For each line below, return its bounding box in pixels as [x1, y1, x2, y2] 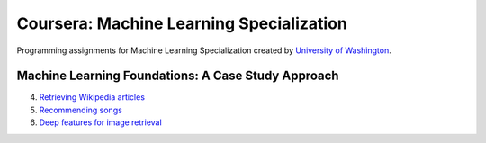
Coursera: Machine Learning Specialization [16, 13, 348, 33]
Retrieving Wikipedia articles [39, 92, 146, 103]
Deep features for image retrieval [39, 117, 162, 128]
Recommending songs [39, 104, 123, 115]
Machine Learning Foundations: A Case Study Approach [16, 68, 339, 84]
